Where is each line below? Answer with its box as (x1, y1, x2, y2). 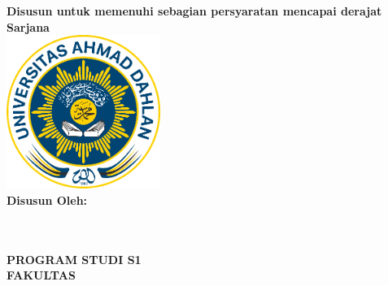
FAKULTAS (7, 266, 76, 284)
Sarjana (7, 18, 50, 35)
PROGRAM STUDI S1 (7, 250, 142, 267)
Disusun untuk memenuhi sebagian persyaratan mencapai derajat (7, 2, 382, 19)
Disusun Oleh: (7, 191, 88, 208)
